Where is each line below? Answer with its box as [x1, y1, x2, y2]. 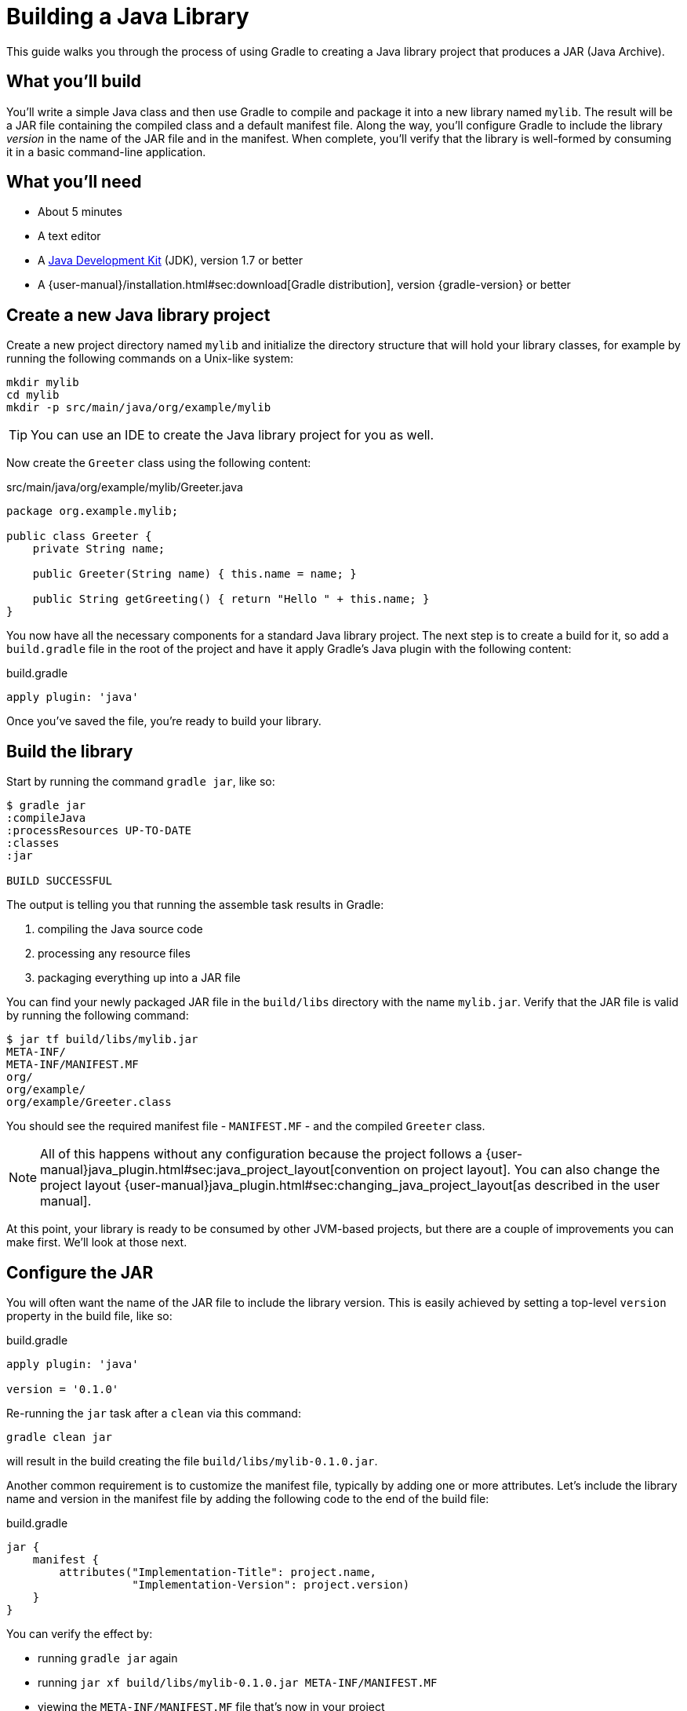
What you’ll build [6, 71, 142, 92]
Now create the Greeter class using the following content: [6, 456, 311, 470]
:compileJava [6, 812, 86, 825]
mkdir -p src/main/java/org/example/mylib [6, 401, 271, 414]
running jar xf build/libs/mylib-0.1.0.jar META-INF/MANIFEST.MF [38, 1675, 438, 1689]
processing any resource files [38, 947, 191, 961]
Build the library [6, 741, 133, 761]
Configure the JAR [6, 1262, 154, 1282]
